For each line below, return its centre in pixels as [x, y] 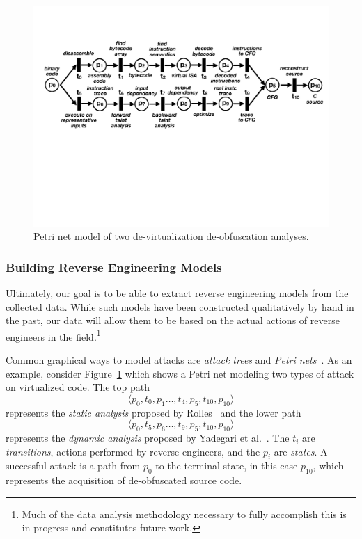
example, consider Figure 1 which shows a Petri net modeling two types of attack [180, 373]
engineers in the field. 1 [53, 335]
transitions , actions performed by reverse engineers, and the [133, 451]
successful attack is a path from [73, 466]
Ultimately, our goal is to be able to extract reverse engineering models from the [177, 292]
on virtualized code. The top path [78, 387]
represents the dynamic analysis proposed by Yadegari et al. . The [148, 437]
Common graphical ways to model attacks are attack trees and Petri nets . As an [179, 360]
